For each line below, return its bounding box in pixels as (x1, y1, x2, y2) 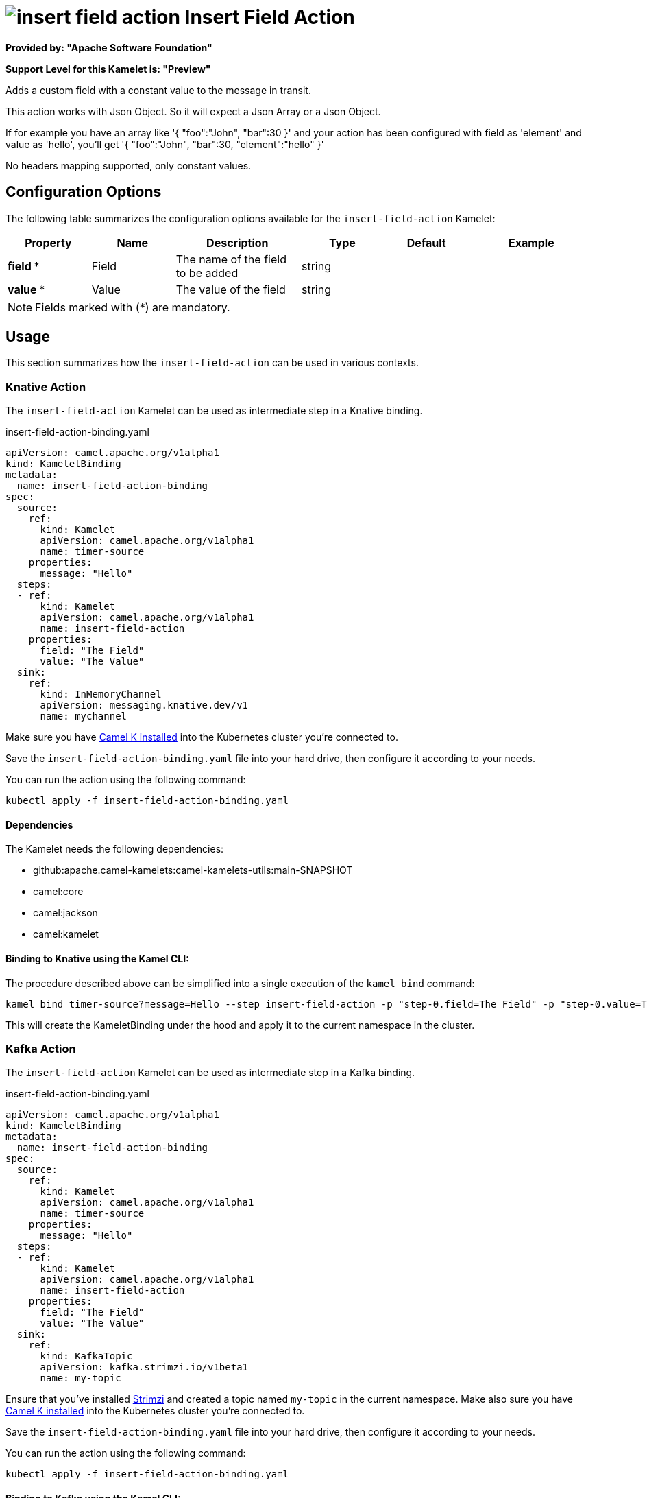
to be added (175, 265, 239, 280)
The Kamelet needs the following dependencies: (5, 843, 224, 855)
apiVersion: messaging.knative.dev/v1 (40, 700, 249, 711)
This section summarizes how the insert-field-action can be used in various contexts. (5, 357, 419, 369)
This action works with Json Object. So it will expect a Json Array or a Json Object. (5, 105, 381, 117)
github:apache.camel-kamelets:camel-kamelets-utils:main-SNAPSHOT (33, 864, 353, 877)
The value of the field (175, 282, 286, 296)
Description (206, 235, 269, 250)
